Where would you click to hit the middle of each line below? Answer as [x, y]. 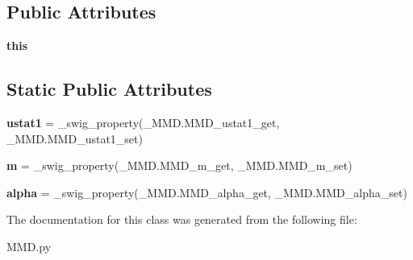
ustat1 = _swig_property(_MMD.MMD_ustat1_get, [143, 122]
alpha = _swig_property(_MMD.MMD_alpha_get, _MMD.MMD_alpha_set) [207, 192]
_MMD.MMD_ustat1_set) [75, 138]
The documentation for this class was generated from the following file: [182, 219]
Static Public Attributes [109, 89]
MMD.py [29, 246]
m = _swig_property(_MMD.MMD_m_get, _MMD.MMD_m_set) [179, 165]
